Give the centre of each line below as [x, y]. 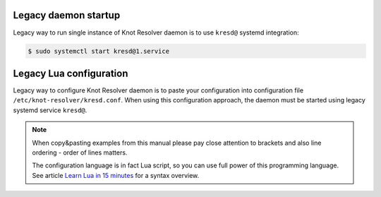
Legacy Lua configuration [71, 73]
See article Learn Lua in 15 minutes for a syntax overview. [116, 175]
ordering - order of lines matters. [80, 153]
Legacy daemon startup [67, 15]
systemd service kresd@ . [50, 110]
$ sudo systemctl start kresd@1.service [98, 51]
